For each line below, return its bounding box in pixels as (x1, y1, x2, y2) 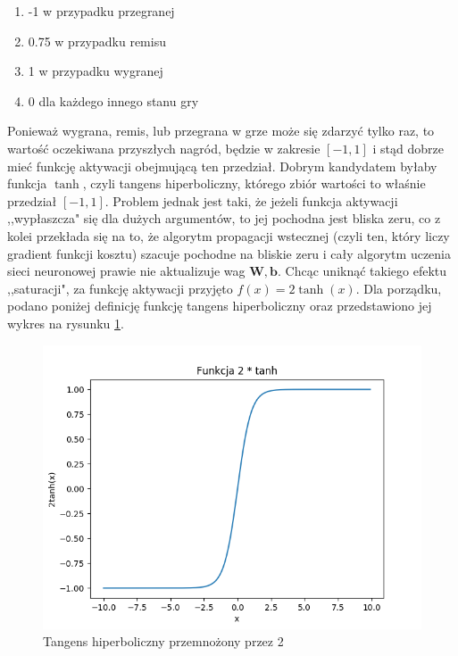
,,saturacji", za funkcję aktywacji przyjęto (7, 278, 233, 297)
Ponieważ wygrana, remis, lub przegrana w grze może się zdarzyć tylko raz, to (7, 121, 435, 140)
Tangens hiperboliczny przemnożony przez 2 (43, 632, 284, 651)
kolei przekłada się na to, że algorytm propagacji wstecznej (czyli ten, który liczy (7, 226, 450, 245)
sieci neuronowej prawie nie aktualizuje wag (7, 262, 246, 280)
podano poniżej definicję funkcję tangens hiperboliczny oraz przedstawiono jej (7, 296, 432, 315)
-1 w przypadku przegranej (28, 2, 175, 20)
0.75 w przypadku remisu (28, 31, 166, 50)
